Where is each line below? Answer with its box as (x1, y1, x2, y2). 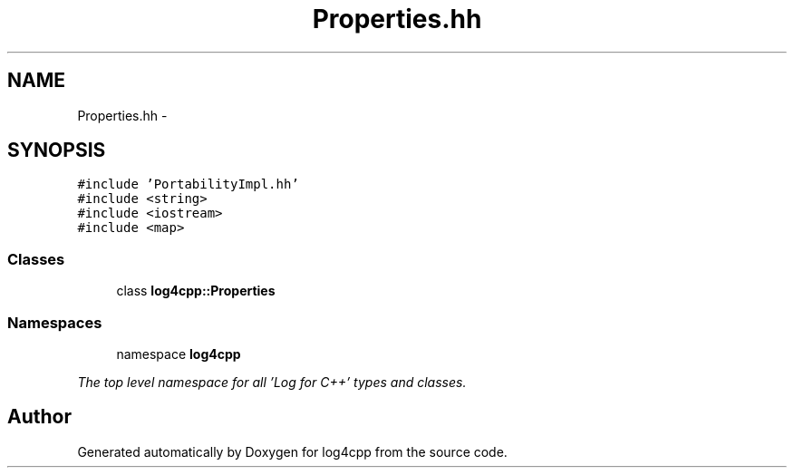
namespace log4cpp (116, 345, 241, 362)
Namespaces (7, 313, 102, 332)
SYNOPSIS (7, 139, 106, 162)
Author (7, 405, 72, 429)
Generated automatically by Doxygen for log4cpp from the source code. (77, 443, 508, 460)
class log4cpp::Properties (116, 283, 276, 299)
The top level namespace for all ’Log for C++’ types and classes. (77, 373, 467, 390)
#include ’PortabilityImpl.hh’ (77, 177, 299, 192)
